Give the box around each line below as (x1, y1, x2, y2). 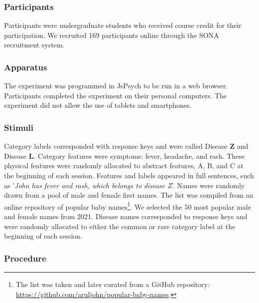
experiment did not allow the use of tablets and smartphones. (4, 100, 192, 110)
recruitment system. (4, 39, 65, 50)
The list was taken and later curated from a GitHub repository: (15, 279, 210, 290)
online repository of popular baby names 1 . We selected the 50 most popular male (4, 200, 251, 212)
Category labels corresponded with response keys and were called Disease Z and (4, 141, 249, 151)
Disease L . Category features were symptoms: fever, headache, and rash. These (4, 150, 245, 161)
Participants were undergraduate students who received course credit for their (4, 20, 242, 30)
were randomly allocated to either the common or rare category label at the (4, 221, 236, 231)
